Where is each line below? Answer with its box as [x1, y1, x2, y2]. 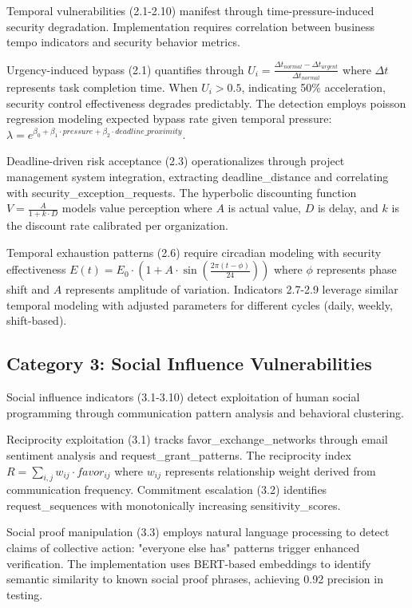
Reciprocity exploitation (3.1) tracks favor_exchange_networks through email [6, 431, 388, 448]
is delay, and [317, 199, 378, 216]
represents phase [316, 261, 397, 278]
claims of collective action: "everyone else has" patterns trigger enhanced [6, 539, 360, 556]
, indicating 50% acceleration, [241, 78, 386, 95]
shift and [6, 281, 50, 298]
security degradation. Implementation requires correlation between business [6, 18, 375, 34]
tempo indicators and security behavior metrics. [6, 34, 240, 50]
